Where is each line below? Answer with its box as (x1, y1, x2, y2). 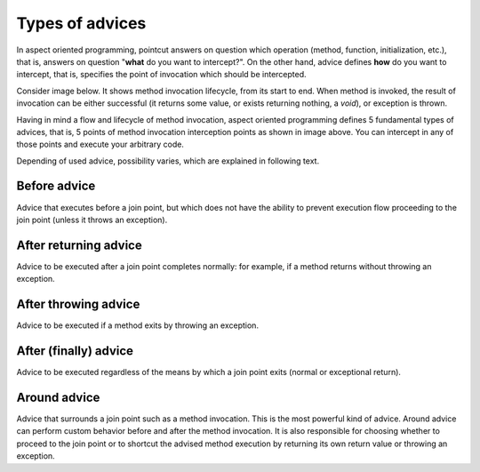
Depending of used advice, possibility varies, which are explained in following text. (16, 156, 320, 166)
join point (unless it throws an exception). (16, 214, 168, 225)
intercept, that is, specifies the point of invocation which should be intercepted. (16, 69, 307, 80)
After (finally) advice (16, 343, 133, 358)
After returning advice (16, 237, 142, 252)
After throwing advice (16, 297, 140, 312)
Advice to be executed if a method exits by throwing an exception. (16, 320, 260, 331)
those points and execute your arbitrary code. (16, 139, 184, 150)
